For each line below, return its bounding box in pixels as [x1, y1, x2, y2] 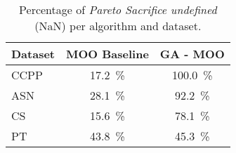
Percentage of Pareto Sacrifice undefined [19, 1, 217, 18]
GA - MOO [159, 46, 225, 62]
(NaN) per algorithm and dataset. [34, 18, 202, 34]
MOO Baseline [66, 46, 149, 62]
